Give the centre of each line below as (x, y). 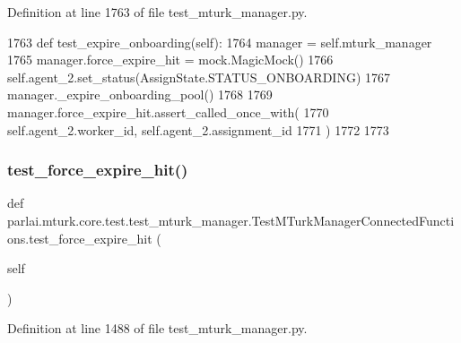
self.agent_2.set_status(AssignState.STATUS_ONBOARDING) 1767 (199, 77)
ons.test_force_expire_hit (80, 238)
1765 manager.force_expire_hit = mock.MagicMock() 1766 (170, 60)
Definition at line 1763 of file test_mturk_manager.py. (157, 12)
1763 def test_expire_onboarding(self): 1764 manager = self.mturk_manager (220, 42)
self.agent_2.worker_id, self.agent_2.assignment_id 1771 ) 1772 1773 (198, 129)
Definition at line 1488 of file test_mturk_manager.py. (157, 328)
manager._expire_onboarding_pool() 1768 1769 (140, 94)
